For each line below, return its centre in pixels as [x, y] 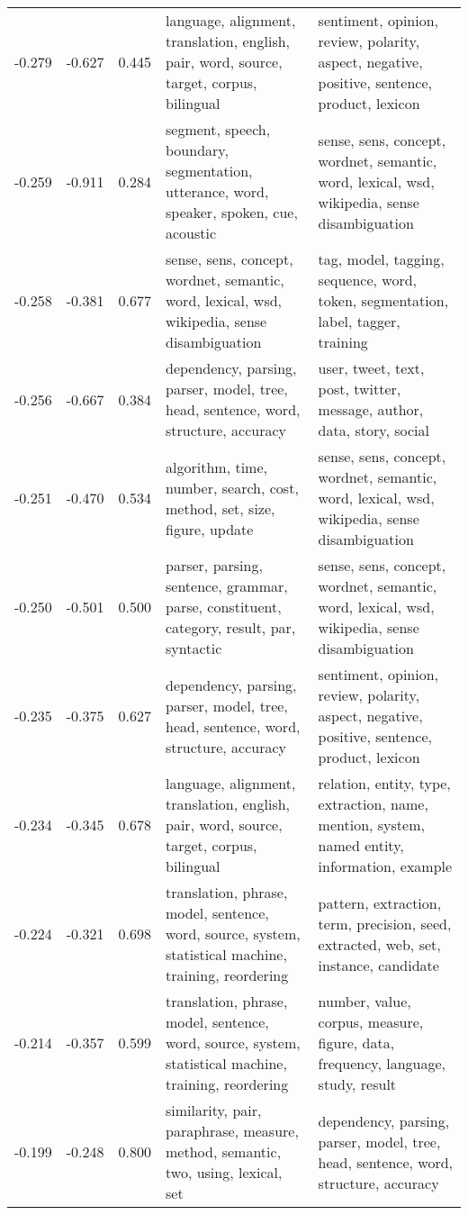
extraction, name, [373, 804]
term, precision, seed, [385, 923]
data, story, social [373, 430]
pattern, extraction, [380, 902]
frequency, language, [382, 1063]
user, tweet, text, [371, 368]
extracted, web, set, [379, 944]
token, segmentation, [383, 300]
